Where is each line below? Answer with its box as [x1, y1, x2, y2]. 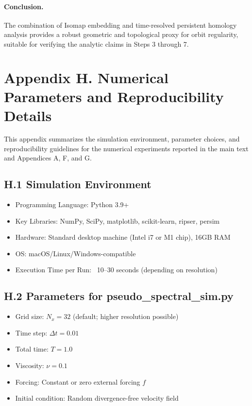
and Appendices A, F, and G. [4, 153, 92, 163]
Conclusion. [4, 1, 44, 11]
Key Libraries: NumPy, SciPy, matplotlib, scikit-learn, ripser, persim [15, 215, 220, 226]
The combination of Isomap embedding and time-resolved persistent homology [4, 19, 237, 30]
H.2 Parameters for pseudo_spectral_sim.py [4, 288, 234, 303]
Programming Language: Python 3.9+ [15, 199, 129, 210]
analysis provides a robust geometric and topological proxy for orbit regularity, [4, 29, 238, 39]
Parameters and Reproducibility [4, 86, 224, 106]
